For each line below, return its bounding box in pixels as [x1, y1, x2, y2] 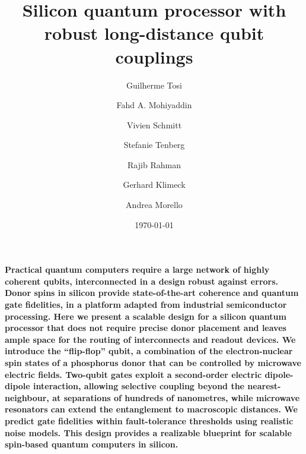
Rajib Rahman [128, 158, 181, 171]
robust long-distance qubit [44, 21, 264, 45]
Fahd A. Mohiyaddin [116, 99, 192, 111]
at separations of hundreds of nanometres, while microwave [52, 391, 300, 403]
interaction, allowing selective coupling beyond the [33, 380, 244, 392]
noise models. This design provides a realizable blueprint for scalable [5, 426, 292, 439]
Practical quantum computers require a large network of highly [5, 263, 270, 276]
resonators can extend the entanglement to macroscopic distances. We [5, 403, 298, 415]
